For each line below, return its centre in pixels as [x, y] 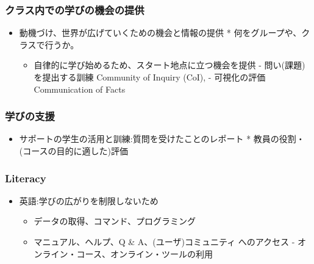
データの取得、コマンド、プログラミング [115, 221]
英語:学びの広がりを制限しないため [89, 200]
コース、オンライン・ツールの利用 [145, 253]
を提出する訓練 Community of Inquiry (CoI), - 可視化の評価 [150, 77]
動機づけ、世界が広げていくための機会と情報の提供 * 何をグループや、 [160, 33]
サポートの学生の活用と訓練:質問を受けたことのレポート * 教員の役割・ [162, 139]
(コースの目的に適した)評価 [73, 151]
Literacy [26, 178]
